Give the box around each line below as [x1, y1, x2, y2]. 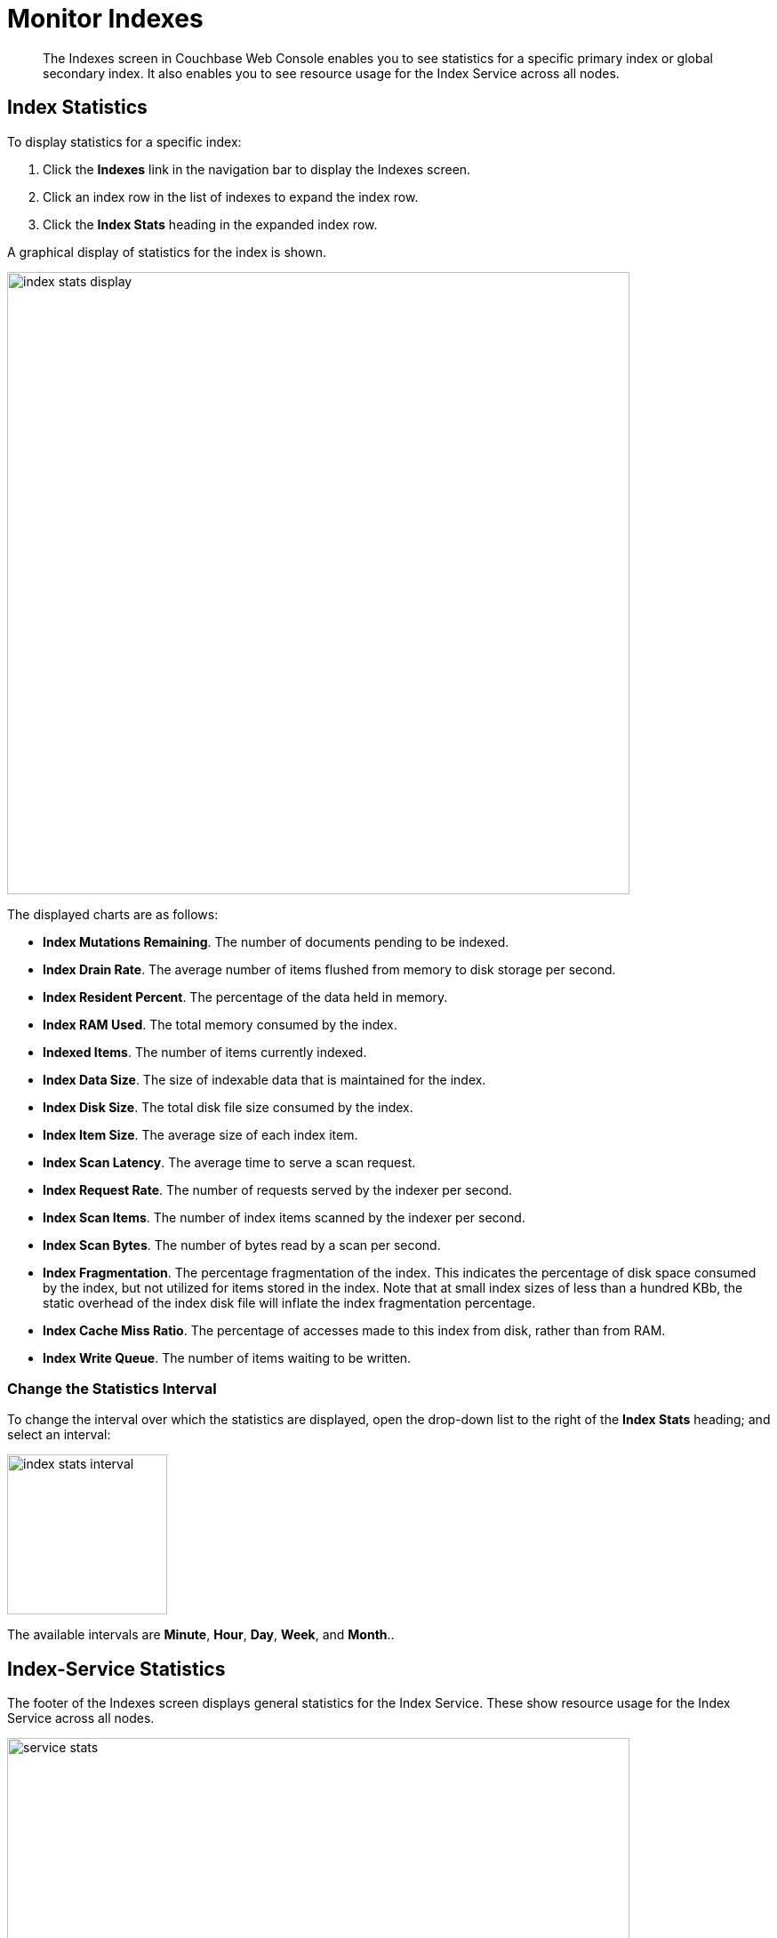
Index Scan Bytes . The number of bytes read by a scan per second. [43, 1237, 441, 1253]
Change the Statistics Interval [7, 1379, 217, 1397]
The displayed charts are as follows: [7, 906, 219, 922]
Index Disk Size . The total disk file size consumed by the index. [43, 1099, 413, 1115]
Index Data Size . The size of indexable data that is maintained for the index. [43, 1071, 486, 1087]
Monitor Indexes [7, 4, 204, 34]
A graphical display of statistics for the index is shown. [7, 244, 327, 260]
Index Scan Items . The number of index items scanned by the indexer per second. [43, 1209, 525, 1225]
